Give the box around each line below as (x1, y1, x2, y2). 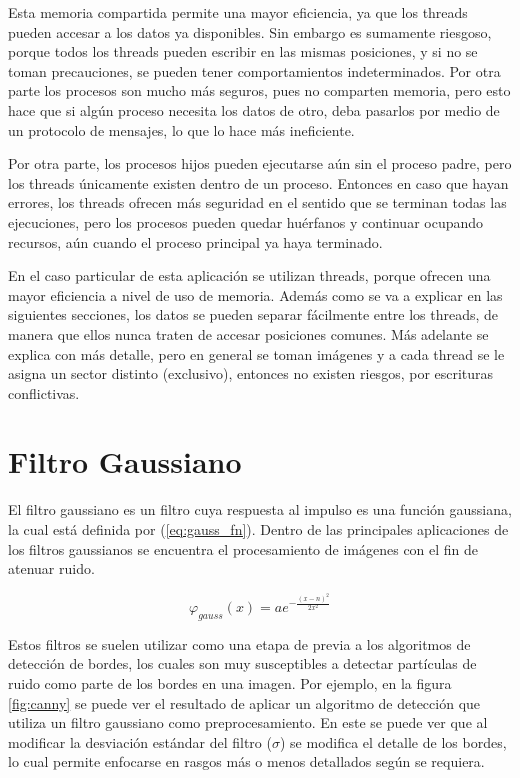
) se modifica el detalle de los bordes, (279, 731, 507, 752)
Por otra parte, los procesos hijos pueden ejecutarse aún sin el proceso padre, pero (8, 153, 512, 174)
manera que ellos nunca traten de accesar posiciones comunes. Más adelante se (8, 323, 489, 344)
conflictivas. (8, 382, 80, 403)
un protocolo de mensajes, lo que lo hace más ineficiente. (8, 119, 355, 140)
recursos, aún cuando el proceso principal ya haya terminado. (8, 231, 383, 252)
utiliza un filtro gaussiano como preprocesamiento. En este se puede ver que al (8, 712, 488, 733)
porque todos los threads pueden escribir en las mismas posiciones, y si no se (8, 41, 478, 62)
